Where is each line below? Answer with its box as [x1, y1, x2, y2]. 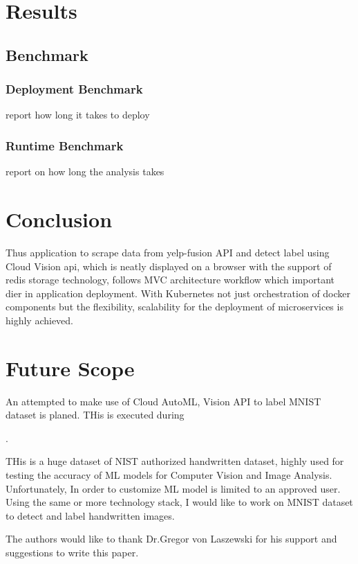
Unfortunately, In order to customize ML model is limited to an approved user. [6, 481, 341, 495]
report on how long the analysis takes [6, 164, 164, 179]
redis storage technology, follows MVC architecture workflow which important [6, 272, 335, 287]
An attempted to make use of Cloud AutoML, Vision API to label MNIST [6, 394, 321, 408]
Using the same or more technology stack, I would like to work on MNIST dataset [6, 495, 353, 509]
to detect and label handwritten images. [6, 508, 175, 522]
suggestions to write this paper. [6, 545, 139, 559]
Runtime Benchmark [6, 136, 124, 154]
